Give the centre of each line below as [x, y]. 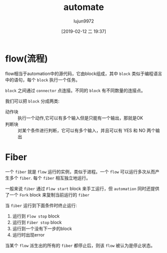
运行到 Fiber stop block [37, 222]
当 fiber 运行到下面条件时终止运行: [41, 205]
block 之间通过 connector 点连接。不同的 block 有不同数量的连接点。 [75, 90]
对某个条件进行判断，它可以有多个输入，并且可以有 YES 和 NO [82, 130]
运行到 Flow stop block [36, 216]
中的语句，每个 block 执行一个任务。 [43, 79]
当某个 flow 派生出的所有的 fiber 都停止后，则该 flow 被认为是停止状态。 [80, 245]
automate [84, 7]
